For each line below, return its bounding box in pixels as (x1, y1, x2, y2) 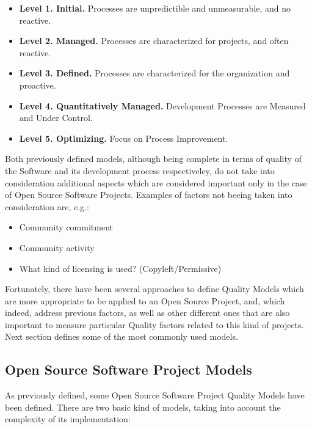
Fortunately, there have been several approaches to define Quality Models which (5, 282, 304, 295)
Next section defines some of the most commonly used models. (5, 330, 238, 343)
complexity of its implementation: (5, 413, 131, 425)
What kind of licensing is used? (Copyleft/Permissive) (19, 262, 222, 274)
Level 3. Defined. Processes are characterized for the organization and (19, 67, 290, 79)
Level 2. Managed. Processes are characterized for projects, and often (19, 34, 289, 47)
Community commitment (19, 221, 113, 233)
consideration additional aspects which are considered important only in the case (5, 176, 307, 189)
